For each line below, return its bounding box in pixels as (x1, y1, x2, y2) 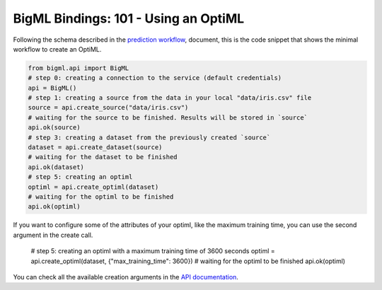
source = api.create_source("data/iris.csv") (28, 103, 189, 112)
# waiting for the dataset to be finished (28, 153, 178, 161)
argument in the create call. (13, 231, 93, 239)
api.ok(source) (28, 124, 81, 132)
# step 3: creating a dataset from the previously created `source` (28, 133, 271, 141)
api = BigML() (28, 83, 77, 92)
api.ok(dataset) (28, 163, 85, 171)
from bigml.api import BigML (28, 64, 129, 72)
